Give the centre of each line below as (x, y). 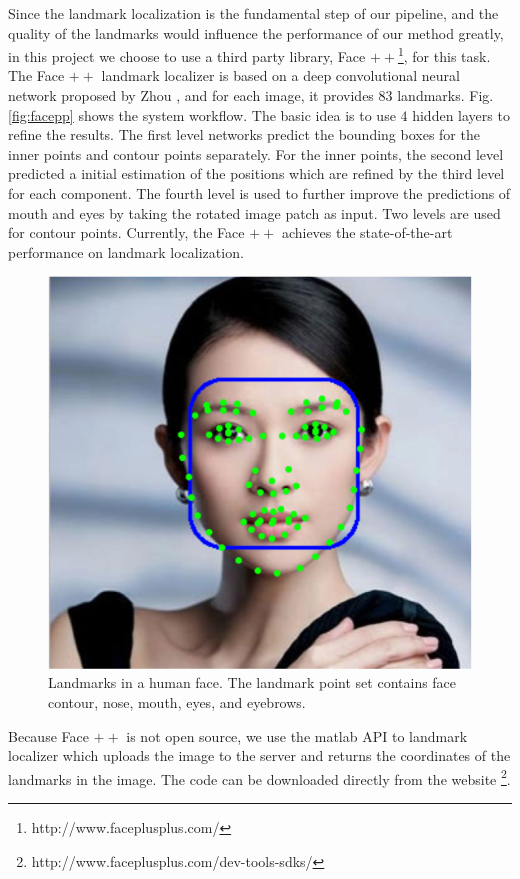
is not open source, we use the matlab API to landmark (297, 735)
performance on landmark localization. (126, 251)
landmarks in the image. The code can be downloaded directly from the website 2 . (259, 777)
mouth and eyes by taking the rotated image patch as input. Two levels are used (254, 212)
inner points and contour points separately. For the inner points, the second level (256, 153)
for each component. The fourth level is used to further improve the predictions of (259, 193)
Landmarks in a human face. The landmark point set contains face (252, 682)
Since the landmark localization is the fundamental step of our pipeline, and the (253, 13)
